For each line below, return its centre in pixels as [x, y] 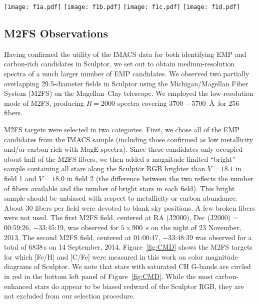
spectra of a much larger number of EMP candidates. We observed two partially [127, 74]
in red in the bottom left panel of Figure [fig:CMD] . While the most [108, 276]
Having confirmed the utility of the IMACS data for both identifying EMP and [125, 54]
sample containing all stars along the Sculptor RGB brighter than [105, 168]
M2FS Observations [56, 33]
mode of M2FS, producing [44, 103]
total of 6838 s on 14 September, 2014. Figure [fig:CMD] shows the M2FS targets [128, 247]
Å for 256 [224, 103]
